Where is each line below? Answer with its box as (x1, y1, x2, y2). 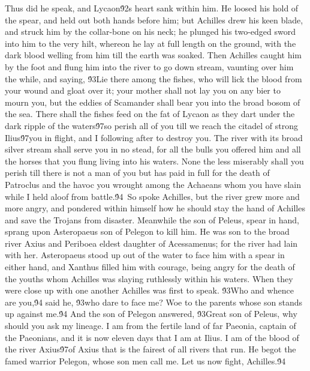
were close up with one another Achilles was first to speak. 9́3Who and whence (5, 284, 294, 297)
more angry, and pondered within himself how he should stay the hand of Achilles (5, 202, 305, 214)
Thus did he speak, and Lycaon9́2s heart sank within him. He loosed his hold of (5, 2, 299, 14)
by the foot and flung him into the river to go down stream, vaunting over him (5, 60, 294, 73)
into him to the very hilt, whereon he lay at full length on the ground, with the (5, 37, 296, 49)
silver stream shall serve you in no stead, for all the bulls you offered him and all (5, 143, 301, 155)
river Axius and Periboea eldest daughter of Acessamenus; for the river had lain (5, 237, 298, 249)
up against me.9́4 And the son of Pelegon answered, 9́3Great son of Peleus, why (5, 307, 297, 320)
